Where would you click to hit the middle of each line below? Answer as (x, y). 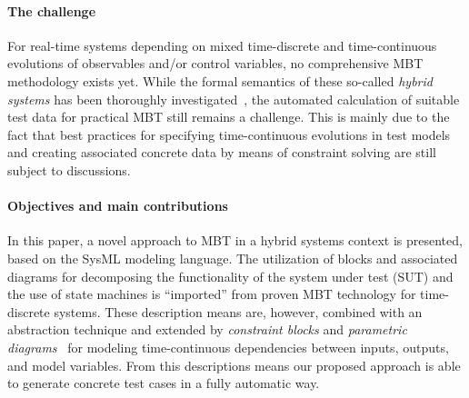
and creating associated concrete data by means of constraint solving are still (222, 152)
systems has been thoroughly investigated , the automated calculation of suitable (234, 99)
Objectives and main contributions (118, 206)
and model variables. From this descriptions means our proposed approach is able (234, 365)
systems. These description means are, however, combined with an (238, 311)
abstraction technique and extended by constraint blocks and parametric (207, 329)
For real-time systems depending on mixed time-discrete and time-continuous (222, 45)
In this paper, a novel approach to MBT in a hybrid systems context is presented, (235, 240)
